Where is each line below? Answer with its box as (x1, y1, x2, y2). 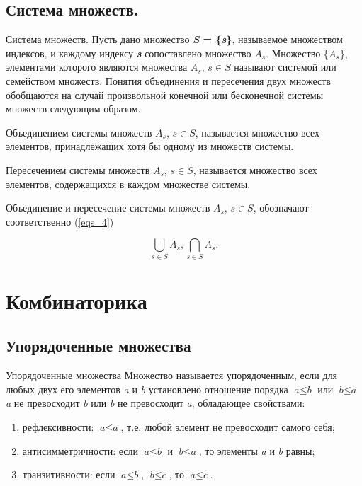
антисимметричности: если (22, 443, 139, 458)
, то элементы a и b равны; (198, 443, 315, 458)
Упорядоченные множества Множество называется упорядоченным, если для (6, 368, 338, 383)
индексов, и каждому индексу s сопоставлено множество (6, 45, 251, 60)
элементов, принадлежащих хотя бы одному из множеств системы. (6, 139, 294, 154)
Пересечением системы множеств (6, 162, 150, 177)
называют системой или (234, 59, 336, 74)
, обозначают (253, 200, 309, 215)
